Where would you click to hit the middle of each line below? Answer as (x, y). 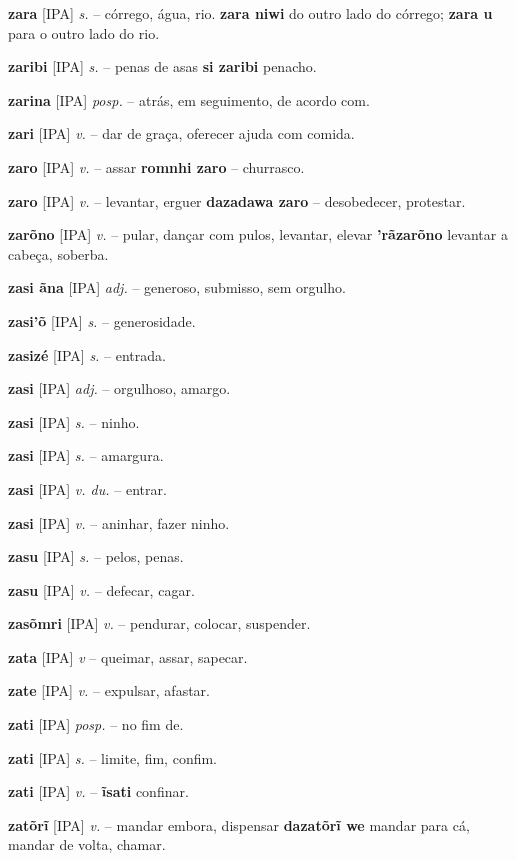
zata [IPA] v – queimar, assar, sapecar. (128, 656)
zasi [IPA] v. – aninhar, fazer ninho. (119, 522)
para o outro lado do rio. (84, 32)
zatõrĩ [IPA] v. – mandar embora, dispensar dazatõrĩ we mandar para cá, (239, 824)
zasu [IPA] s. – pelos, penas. (96, 556)
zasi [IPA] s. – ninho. (74, 421)
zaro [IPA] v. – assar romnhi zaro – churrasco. (156, 166)
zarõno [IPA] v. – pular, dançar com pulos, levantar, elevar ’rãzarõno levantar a (258, 234)
